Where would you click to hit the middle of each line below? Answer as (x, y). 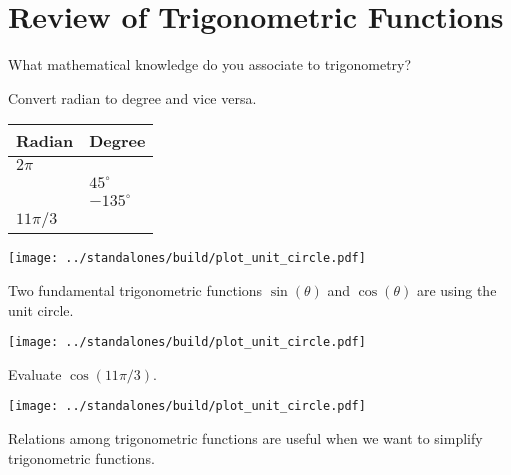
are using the (456, 289)
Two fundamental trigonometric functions (135, 289)
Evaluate (35, 373)
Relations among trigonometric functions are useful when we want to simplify (245, 438)
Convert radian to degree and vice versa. (132, 97)
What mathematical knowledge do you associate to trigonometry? (210, 64)
